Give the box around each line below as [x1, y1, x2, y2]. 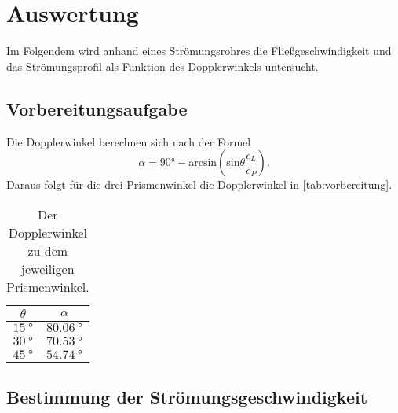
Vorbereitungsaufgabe [6, 96, 188, 120]
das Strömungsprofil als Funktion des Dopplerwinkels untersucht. [6, 57, 319, 74]
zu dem [27, 241, 68, 260]
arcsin [188, 157, 217, 169]
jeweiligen [21, 259, 75, 278]
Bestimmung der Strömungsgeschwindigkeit [6, 385, 368, 409]
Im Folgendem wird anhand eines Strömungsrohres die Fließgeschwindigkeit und [6, 42, 392, 59]
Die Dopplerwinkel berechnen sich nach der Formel [6, 133, 251, 149]
